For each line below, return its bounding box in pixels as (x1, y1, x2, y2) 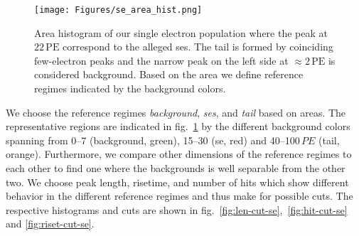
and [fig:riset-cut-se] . (6, 216, 95, 231)
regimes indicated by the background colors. (34, 81, 226, 96)
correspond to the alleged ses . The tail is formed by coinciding (63, 39, 333, 54)
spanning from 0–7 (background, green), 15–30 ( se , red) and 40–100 (6, 132, 300, 147)
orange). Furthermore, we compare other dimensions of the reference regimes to (6, 146, 352, 161)
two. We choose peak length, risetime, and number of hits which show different (6, 174, 349, 189)
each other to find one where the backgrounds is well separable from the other (6, 161, 345, 175)
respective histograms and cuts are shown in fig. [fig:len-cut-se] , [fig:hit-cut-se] (6, 202, 348, 217)
